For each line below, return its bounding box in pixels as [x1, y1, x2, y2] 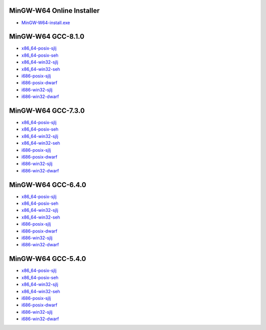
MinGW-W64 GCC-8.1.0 [9, 33, 85, 41]
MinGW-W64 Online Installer [9, 6, 100, 15]
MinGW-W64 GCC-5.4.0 [9, 255, 86, 263]
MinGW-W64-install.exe [21, 20, 70, 26]
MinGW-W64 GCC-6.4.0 [9, 180, 86, 189]
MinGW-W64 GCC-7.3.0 [9, 106, 85, 115]
